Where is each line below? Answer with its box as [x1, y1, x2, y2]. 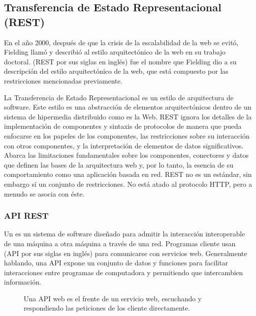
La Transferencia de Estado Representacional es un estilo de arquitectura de [4, 92, 234, 102]
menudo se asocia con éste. [4, 188, 85, 199]
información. [4, 277, 41, 287]
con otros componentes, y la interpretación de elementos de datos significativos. [4, 140, 244, 150]
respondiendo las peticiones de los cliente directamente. [24, 303, 190, 313]
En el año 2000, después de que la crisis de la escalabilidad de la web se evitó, [4, 37, 239, 47]
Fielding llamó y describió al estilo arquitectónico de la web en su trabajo [4, 47, 226, 57]
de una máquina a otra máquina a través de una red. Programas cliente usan [4, 238, 236, 248]
